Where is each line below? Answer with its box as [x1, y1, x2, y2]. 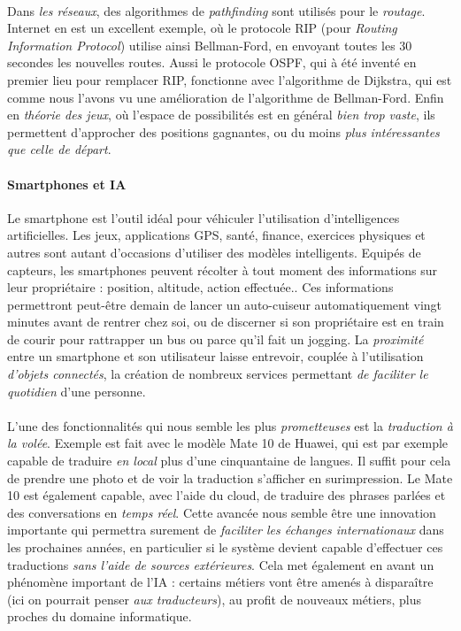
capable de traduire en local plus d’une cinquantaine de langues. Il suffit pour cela [7, 451, 451, 470]
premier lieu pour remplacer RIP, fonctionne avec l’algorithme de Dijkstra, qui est [7, 70, 452, 88]
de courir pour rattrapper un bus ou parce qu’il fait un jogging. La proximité [7, 329, 424, 348]
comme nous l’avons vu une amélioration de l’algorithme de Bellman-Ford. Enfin [7, 88, 444, 106]
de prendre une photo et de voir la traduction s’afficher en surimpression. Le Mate [7, 468, 453, 487]
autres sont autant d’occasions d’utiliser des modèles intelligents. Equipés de [7, 242, 421, 261]
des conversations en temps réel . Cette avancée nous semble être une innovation [7, 503, 436, 521]
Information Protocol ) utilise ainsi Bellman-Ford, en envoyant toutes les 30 [7, 35, 412, 54]
